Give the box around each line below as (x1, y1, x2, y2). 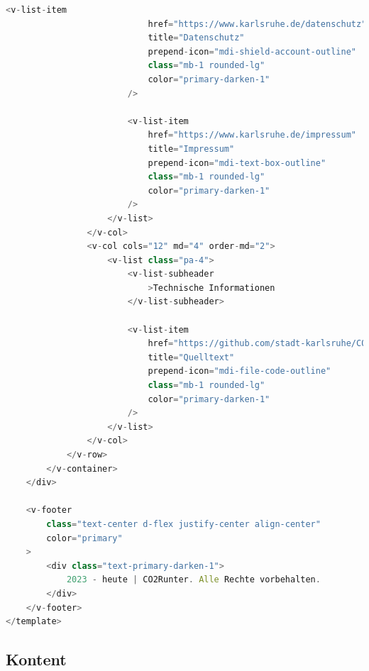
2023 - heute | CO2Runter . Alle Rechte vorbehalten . (66, 575, 321, 585)
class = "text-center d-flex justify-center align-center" (46, 518, 321, 529)
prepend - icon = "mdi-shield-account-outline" (148, 46, 356, 57)
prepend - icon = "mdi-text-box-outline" (148, 157, 326, 168)
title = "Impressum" (148, 143, 235, 154)
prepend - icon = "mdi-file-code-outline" (148, 366, 331, 377)
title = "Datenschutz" (148, 33, 245, 43)
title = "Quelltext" (148, 352, 235, 362)
